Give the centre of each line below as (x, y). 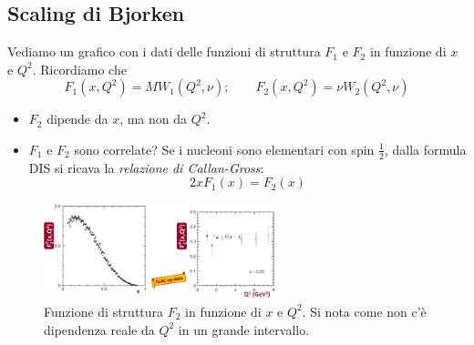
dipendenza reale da (99, 329)
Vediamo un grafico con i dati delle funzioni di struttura (164, 51)
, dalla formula (425, 149)
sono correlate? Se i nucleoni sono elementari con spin (224, 149)
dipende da (77, 119)
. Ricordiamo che (79, 69)
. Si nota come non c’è (364, 311)
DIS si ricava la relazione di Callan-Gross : (146, 167)
